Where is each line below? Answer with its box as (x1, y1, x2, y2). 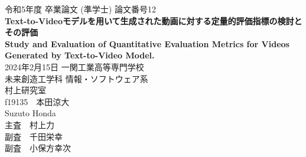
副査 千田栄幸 (5, 130, 63, 142)
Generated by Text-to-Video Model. (5, 49, 155, 61)
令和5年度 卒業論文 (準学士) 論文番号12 (5, 3, 156, 15)
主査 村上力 (5, 118, 54, 130)
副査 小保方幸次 (5, 142, 71, 154)
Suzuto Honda (5, 107, 56, 119)
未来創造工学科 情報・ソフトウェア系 (5, 72, 148, 84)
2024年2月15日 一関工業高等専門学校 (5, 60, 144, 73)
